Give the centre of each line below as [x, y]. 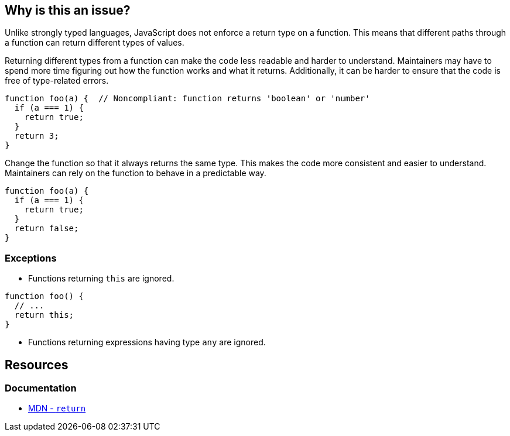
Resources [37, 365]
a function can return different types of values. [95, 43]
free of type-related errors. [57, 81]
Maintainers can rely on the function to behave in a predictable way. [136, 173]
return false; [47, 229]
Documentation [41, 388]
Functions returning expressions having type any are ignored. [147, 342]
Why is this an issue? [68, 10]
